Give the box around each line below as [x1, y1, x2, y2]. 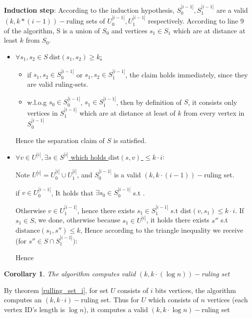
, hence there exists [77, 205, 135, 215]
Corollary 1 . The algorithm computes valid [4, 269, 136, 279]
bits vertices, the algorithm [155, 285, 236, 295]
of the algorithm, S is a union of [4, 25, 100, 35]
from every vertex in [183, 107, 245, 118]
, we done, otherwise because [34, 215, 120, 225]
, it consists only [188, 97, 237, 107]
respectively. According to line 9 [148, 16, 244, 26]
